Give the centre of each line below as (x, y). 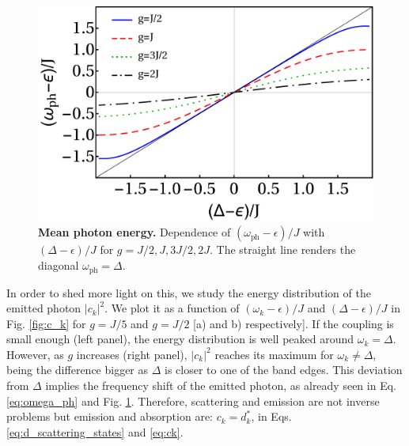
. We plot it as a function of (172, 308)
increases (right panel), (132, 354)
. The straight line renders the (283, 249)
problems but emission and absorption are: (110, 416)
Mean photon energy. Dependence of (134, 232)
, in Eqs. (271, 416)
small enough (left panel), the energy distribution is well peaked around (180, 339)
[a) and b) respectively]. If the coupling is (293, 323)
